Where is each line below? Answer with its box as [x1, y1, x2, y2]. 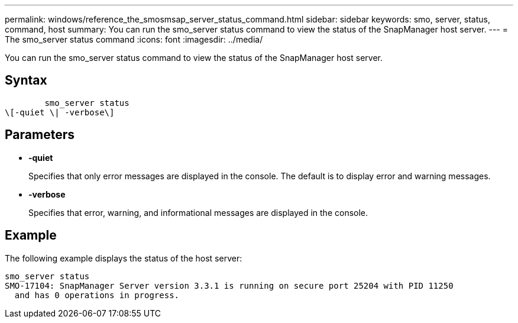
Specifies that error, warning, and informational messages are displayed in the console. [28, 207, 368, 218]
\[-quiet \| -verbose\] [5, 107, 115, 117]
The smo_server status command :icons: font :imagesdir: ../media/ [5, 34, 263, 44]
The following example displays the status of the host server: [5, 253, 242, 263]
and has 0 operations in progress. [14, 290, 180, 300]
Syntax [5, 73, 47, 88]
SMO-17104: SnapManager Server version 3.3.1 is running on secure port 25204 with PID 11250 [5, 280, 454, 290]
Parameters [5, 127, 75, 143]
